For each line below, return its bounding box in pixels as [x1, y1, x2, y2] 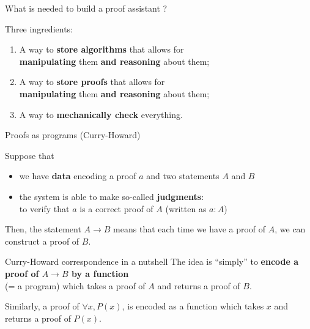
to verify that [19, 202, 70, 215]
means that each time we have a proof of [113, 223, 266, 235]
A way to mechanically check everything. [19, 108, 183, 120]
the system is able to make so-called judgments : [19, 190, 204, 202]
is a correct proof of [79, 202, 153, 215]
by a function [71, 267, 129, 279]
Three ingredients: [5, 22, 73, 35]
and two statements [146, 169, 220, 182]
